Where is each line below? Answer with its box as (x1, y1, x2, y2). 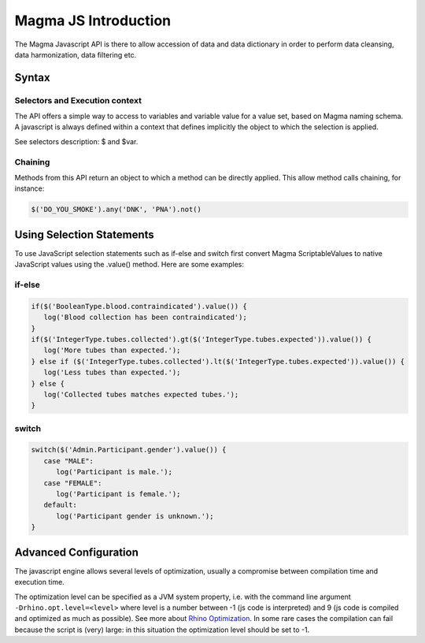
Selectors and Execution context (14, 95, 142, 106)
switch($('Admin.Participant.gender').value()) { (31, 445, 227, 455)
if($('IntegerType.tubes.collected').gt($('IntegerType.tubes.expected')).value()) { (31, 335, 371, 344)
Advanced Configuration (14, 545, 139, 559)
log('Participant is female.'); (56, 489, 181, 499)
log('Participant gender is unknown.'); (56, 511, 214, 520)
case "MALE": (43, 456, 94, 465)
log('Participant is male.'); (56, 467, 173, 477)
